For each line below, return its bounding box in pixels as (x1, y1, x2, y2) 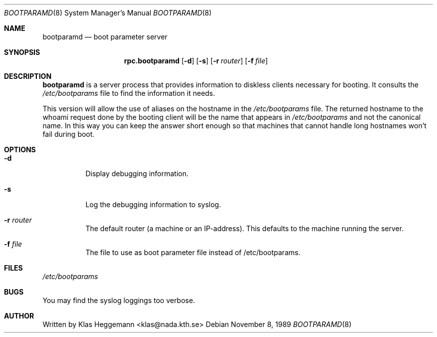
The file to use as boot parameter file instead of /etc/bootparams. (85, 248, 301, 257)
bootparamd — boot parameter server (42, 32, 168, 41)
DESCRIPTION (4, 72, 52, 80)
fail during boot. (42, 130, 95, 138)
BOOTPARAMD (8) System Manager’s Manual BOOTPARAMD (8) (4, 8, 212, 17)
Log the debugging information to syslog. (85, 200, 221, 209)
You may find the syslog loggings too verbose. (42, 296, 195, 305)
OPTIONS (4, 145, 36, 154)
